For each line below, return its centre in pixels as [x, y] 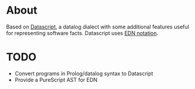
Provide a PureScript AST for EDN [56, 80]
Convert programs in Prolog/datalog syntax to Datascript [84, 73]
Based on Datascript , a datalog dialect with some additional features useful [98, 27]
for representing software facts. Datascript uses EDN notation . [82, 33]
